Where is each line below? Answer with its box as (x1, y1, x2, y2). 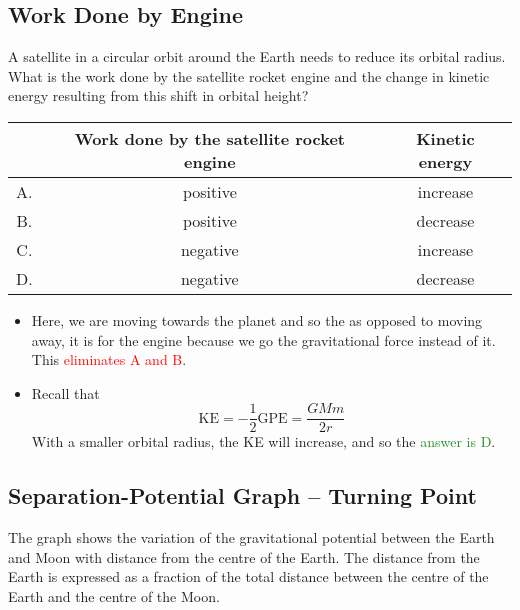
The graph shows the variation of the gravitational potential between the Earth (8, 527, 495, 548)
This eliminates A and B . (31, 349, 187, 370)
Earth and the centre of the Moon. (8, 586, 220, 606)
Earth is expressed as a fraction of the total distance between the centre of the (8, 566, 489, 587)
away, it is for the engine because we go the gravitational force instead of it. (31, 329, 496, 350)
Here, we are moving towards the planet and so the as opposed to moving (31, 309, 483, 330)
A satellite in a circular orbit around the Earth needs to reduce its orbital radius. (8, 46, 506, 67)
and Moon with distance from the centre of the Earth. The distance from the (8, 546, 480, 567)
